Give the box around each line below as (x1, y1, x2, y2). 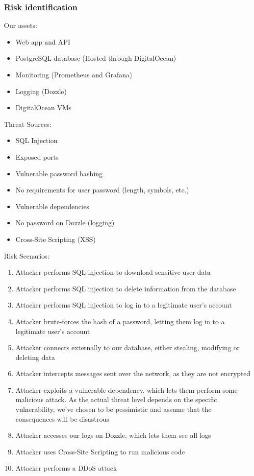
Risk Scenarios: (4, 250, 50, 261)
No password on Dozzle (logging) (15, 217, 115, 228)
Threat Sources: (4, 119, 51, 129)
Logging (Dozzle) (15, 86, 67, 96)
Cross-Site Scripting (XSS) (15, 234, 96, 244)
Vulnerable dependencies (15, 201, 89, 211)
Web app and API (15, 36, 71, 47)
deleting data (15, 352, 55, 362)
